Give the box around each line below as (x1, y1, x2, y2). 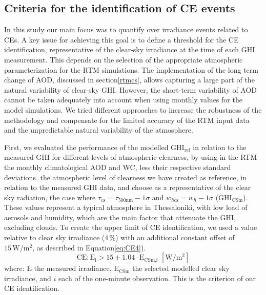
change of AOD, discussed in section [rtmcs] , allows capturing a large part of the (4, 74, 255, 85)
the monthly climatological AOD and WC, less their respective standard (4, 161, 231, 172)
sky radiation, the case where (4, 192, 96, 202)
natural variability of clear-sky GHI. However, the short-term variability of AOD (4, 84, 257, 95)
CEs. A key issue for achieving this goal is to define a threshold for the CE (4, 34, 239, 45)
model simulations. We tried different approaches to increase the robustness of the (4, 104, 262, 115)
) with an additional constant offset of (115, 232, 235, 243)
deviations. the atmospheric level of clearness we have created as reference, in (4, 172, 247, 182)
